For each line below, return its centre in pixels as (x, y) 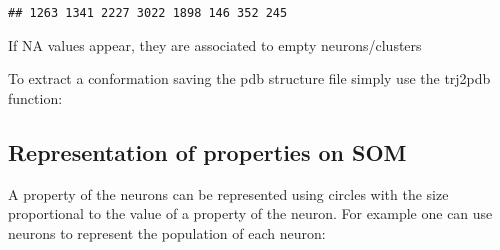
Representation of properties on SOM (207, 151)
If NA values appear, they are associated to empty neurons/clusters (215, 44)
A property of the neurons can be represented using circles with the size (228, 193)
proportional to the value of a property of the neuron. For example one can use (250, 213)
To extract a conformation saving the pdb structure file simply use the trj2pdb (249, 78)
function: (35, 97)
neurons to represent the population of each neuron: (167, 232)
